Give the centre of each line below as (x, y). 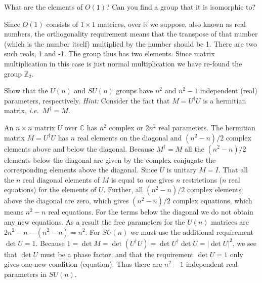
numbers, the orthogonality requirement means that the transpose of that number (131, 34)
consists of (62, 24)
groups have (135, 91)
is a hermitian (225, 100)
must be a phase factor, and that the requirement (117, 254)
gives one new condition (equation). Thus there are (83, 264)
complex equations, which (212, 201)
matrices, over (119, 24)
